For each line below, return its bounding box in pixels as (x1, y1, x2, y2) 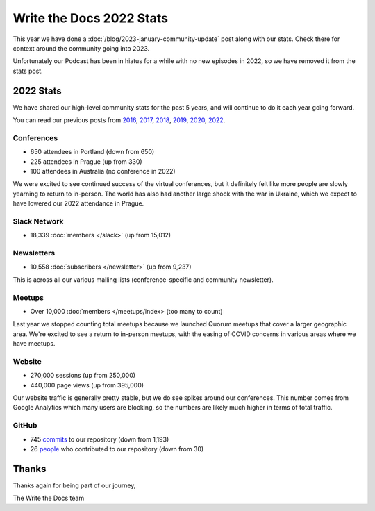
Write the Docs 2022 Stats (12, 10, 168, 26)
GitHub (12, 421, 37, 430)
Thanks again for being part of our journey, (12, 481, 136, 489)
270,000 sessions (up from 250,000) (30, 371, 135, 380)
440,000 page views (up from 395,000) (30, 380, 144, 389)
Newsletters (12, 249, 56, 258)
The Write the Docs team (12, 494, 85, 503)
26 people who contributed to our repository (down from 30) (30, 444, 204, 453)
